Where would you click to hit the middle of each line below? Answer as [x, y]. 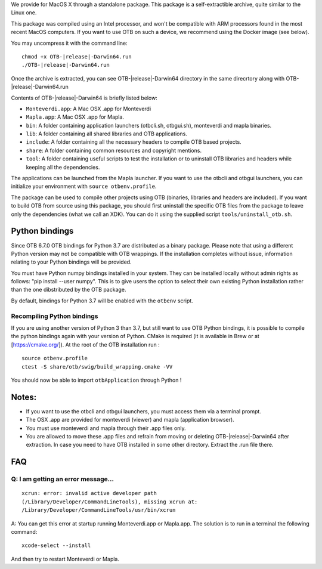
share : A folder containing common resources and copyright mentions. [114, 150]
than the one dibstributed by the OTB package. [69, 290]
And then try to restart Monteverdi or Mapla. [65, 559]
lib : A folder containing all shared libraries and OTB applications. [106, 134]
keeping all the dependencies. [63, 167]
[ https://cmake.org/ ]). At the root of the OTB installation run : [86, 344]
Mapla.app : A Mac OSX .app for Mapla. [75, 117]
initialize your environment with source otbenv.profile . [84, 186]
